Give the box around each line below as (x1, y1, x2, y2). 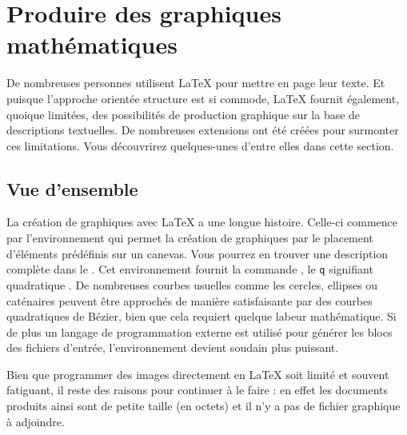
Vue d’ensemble (6, 176, 138, 201)
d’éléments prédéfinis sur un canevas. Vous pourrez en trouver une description (6, 245, 389, 261)
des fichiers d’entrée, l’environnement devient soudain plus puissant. (6, 339, 339, 356)
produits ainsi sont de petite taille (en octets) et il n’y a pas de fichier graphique (6, 397, 401, 414)
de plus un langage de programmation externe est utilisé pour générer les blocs (6, 323, 393, 340)
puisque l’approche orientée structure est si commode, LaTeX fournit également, (6, 90, 400, 106)
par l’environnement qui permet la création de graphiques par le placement (6, 229, 373, 246)
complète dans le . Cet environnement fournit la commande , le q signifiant (6, 261, 373, 277)
